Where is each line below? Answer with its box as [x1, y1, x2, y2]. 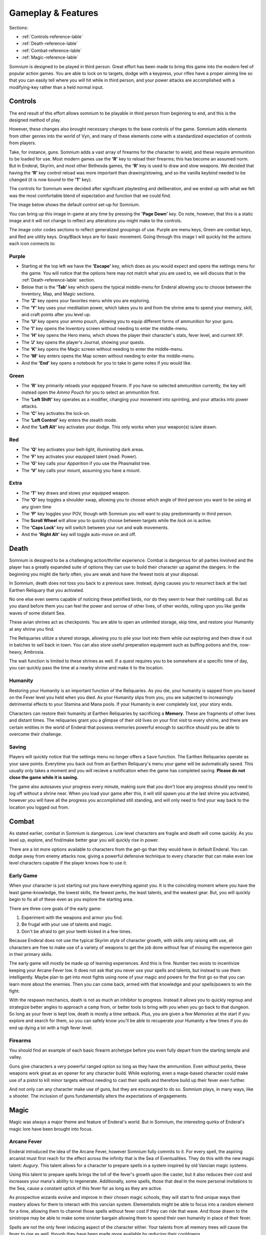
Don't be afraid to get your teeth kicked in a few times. [21, 928, 132, 934]
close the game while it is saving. [9, 775, 79, 781]
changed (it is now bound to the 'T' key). [9, 177, 92, 183]
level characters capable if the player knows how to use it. [9, 860, 128, 866]
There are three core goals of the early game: [9, 906, 102, 911]
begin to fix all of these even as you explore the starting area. [9, 897, 133, 903]
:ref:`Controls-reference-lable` [21, 34, 83, 40]
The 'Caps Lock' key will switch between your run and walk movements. [21, 524, 169, 531]
